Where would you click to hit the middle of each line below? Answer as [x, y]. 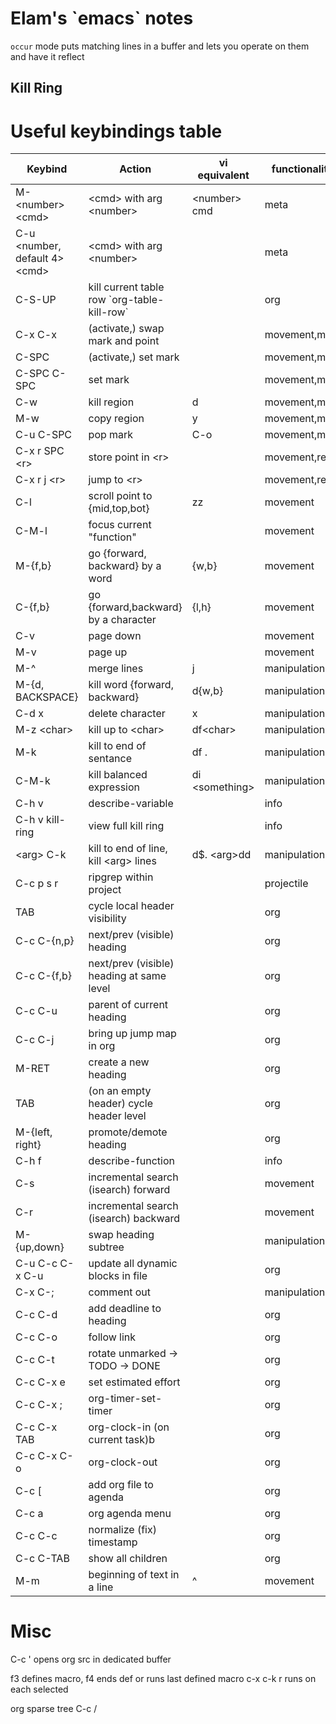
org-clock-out [123, 1462]
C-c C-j [35, 1040]
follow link [112, 1337]
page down [115, 636]
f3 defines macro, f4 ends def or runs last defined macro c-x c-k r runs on [163, 1679]
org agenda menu [130, 1514]
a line [101, 1587]
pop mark [111, 435]
